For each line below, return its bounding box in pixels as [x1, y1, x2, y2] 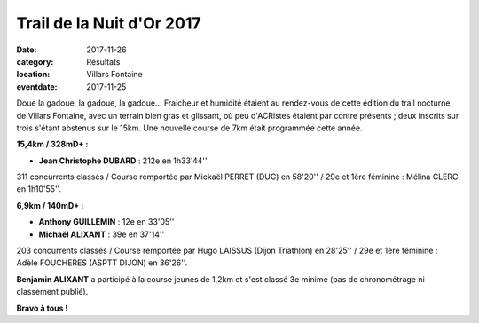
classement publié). [16, 287, 89, 297]
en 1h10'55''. [16, 184, 62, 194]
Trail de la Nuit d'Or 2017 [16, 13, 201, 33]
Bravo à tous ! [16, 303, 68, 313]
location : [16, 69, 51, 80]
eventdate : [16, 81, 58, 92]
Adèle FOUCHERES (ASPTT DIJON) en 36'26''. [16, 257, 188, 268]
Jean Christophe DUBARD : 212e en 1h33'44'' [38, 155, 208, 166]
